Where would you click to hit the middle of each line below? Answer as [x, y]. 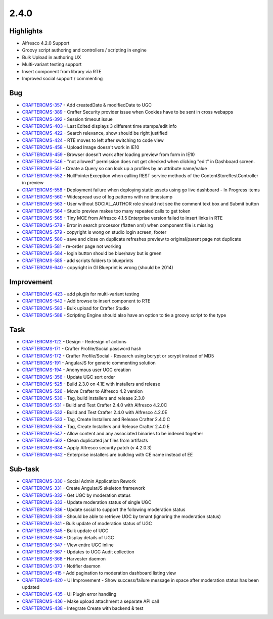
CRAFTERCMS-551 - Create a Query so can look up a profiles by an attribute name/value [115, 169]
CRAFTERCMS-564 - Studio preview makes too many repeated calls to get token [106, 211]
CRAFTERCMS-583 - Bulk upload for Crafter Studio [75, 308]
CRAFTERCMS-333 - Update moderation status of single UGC [87, 502]
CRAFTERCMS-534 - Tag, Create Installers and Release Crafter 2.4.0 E [96, 426]
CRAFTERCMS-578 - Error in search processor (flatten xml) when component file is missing [118, 225]
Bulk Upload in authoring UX [52, 57]
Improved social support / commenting [62, 79]
